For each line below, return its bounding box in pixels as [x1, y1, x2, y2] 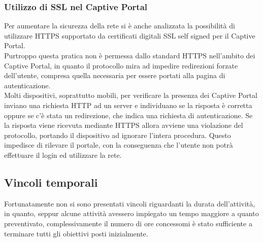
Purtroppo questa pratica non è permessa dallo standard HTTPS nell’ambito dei [4, 50, 255, 60]
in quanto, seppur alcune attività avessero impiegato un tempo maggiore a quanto [4, 208, 259, 219]
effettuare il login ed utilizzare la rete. [4, 149, 122, 160]
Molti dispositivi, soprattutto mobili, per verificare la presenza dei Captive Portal [4, 90, 257, 100]
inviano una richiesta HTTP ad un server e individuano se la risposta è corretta [4, 99, 252, 110]
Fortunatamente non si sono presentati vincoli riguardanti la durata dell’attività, [4, 198, 255, 209]
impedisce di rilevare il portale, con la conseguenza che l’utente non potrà [4, 140, 233, 150]
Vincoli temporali [4, 174, 98, 190]
